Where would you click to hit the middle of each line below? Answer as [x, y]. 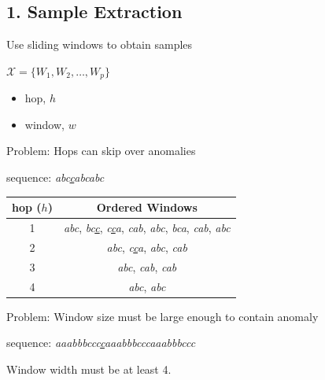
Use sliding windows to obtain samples [100, 44]
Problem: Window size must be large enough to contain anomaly [162, 316]
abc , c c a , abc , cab [147, 247]
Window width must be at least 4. [89, 369]
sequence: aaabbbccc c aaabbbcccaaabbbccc [101, 343]
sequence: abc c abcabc [55, 177]
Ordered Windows [147, 207]
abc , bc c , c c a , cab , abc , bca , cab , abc [147, 227]
